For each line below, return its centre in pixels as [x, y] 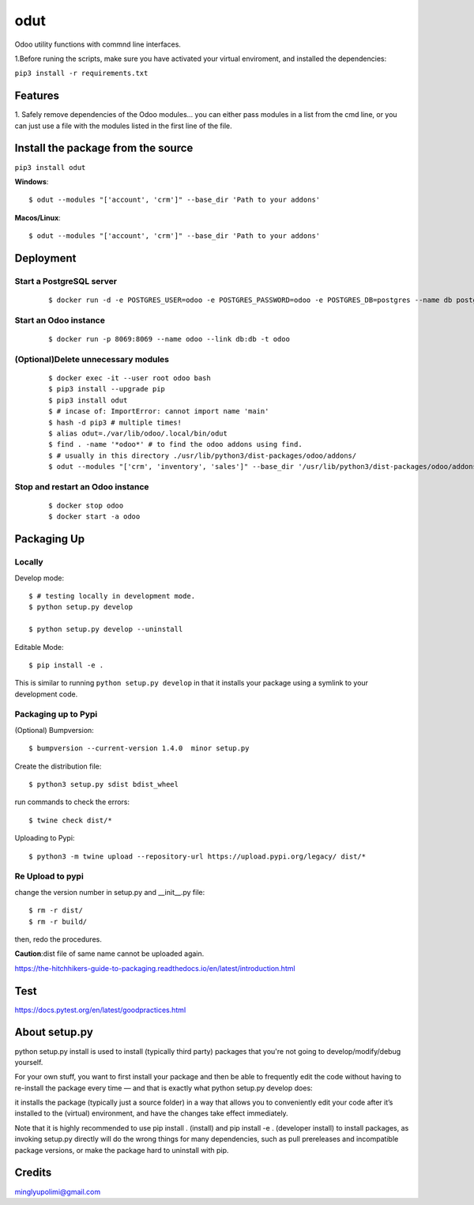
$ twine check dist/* [70, 820]
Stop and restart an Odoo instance [82, 486]
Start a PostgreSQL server [66, 281]
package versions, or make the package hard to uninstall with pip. [122, 1150]
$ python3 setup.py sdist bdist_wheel [104, 784]
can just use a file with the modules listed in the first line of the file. [123, 126]
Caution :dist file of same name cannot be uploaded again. [109, 954]
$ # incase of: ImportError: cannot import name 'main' [159, 412]
